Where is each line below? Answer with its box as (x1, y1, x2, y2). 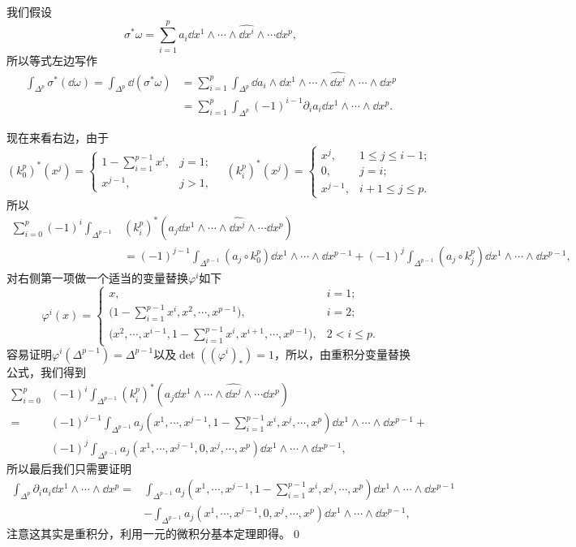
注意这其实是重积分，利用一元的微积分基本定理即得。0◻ (6, 524, 303, 541)
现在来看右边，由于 (6, 128, 109, 145)
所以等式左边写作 (6, 51, 97, 68)
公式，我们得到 (6, 363, 86, 380)
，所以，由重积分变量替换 (273, 345, 411, 362)
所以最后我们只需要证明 (6, 459, 131, 476)
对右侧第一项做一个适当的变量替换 (6, 269, 188, 286)
